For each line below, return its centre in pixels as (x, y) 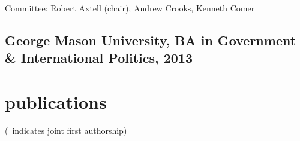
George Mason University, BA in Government (151, 40)
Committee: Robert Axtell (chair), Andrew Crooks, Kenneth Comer (130, 8)
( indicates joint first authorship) (66, 130)
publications (56, 101)
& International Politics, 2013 (99, 58)
